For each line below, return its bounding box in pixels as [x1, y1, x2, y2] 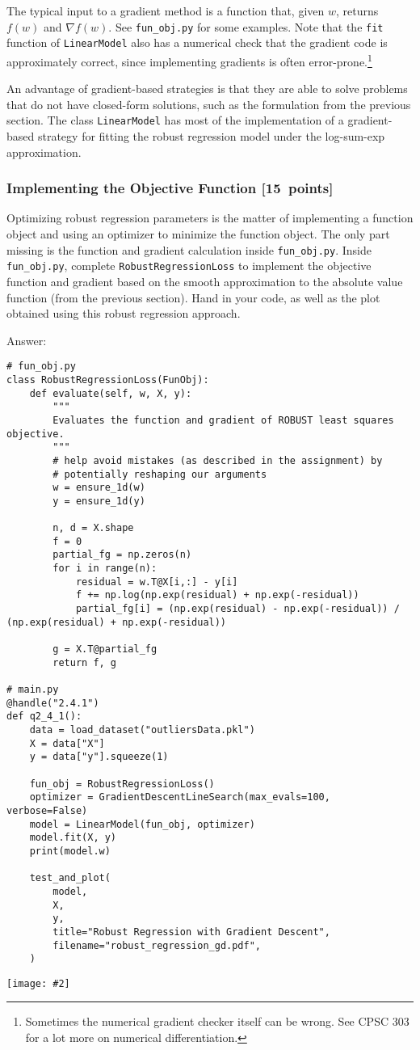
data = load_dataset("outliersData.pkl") [29, 724, 255, 736]
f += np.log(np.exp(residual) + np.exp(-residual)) [75, 589, 359, 601]
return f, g [52, 656, 117, 668]
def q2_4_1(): [6, 711, 82, 723]
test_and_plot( [29, 872, 111, 884]
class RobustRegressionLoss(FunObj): [6, 373, 209, 386]
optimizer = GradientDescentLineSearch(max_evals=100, [29, 791, 330, 803]
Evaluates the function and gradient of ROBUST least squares [52, 414, 394, 426]
